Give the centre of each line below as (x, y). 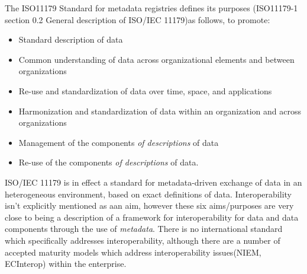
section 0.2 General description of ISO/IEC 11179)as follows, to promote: (138, 19)
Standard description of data (71, 39)
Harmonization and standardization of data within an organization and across (160, 111)
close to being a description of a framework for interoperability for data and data (152, 217)
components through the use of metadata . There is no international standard (144, 229)
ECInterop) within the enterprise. (66, 264)
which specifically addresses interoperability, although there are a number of (143, 240)
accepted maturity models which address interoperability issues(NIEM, (133, 252)
